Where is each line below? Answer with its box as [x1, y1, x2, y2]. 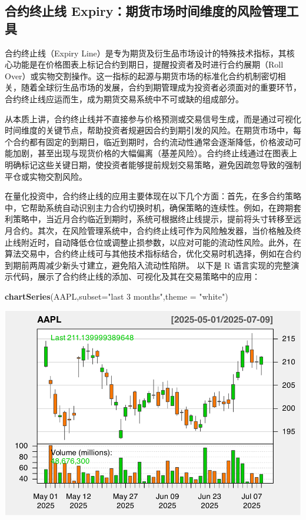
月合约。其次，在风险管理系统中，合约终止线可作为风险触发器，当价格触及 [5, 224, 293, 236]
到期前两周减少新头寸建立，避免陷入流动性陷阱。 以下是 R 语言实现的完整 [5, 259, 291, 271]
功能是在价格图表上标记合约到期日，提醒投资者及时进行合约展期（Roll [12, 58, 284, 71]
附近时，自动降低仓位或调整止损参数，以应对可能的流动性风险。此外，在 [21, 236, 301, 248]
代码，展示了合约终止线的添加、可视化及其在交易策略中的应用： [12, 270, 260, 283]
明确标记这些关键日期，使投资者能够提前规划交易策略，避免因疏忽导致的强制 [5, 158, 301, 170]
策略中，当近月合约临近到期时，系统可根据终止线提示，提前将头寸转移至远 [12, 213, 301, 225]
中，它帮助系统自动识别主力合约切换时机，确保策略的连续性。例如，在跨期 [5, 201, 293, 213]
